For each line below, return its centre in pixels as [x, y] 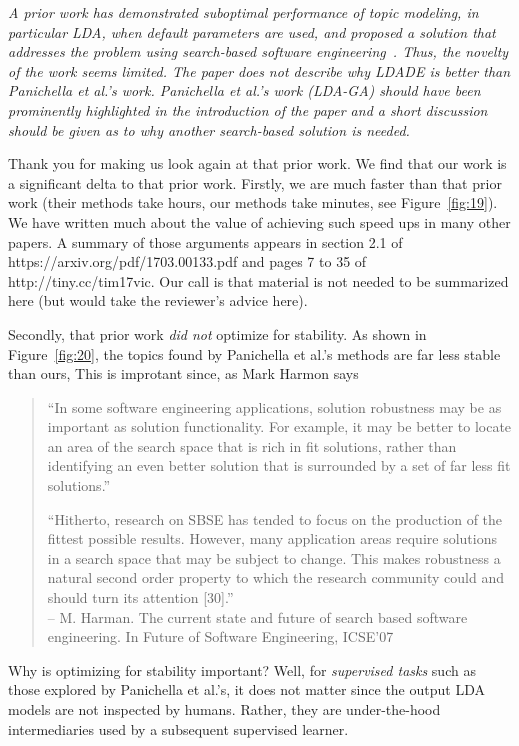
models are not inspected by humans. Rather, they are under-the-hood [224, 709]
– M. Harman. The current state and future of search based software [257, 616]
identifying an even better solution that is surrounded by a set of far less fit [279, 465]
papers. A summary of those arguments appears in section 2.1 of [205, 241]
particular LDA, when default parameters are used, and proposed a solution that [252, 31]
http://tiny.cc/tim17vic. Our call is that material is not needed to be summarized [258, 280]
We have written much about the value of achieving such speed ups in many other [259, 221]
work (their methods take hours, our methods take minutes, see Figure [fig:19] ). [253, 202]
